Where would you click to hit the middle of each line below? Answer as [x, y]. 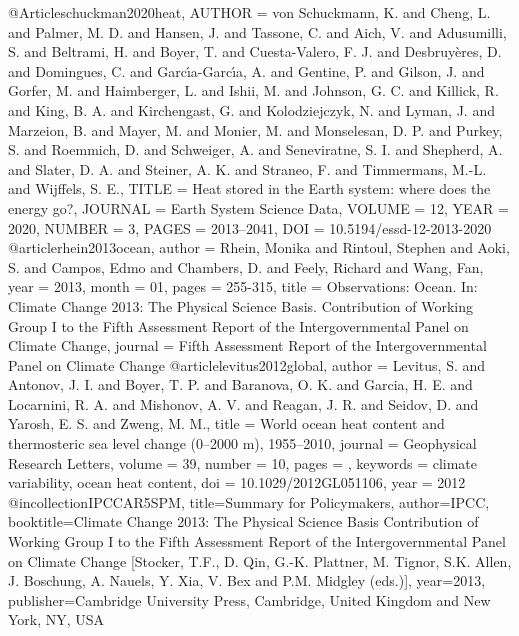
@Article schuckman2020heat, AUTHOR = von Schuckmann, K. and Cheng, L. [249, 12]
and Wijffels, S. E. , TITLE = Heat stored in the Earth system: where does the [249, 188]
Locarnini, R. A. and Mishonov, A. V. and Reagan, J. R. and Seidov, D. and [243, 403]
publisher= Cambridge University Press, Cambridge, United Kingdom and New [249, 599]
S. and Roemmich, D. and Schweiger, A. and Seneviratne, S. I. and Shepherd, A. [255, 149]
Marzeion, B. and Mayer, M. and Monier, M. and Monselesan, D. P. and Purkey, [255, 129]
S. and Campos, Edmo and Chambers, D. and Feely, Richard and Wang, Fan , [246, 266]
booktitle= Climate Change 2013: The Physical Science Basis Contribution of [243, 521]
